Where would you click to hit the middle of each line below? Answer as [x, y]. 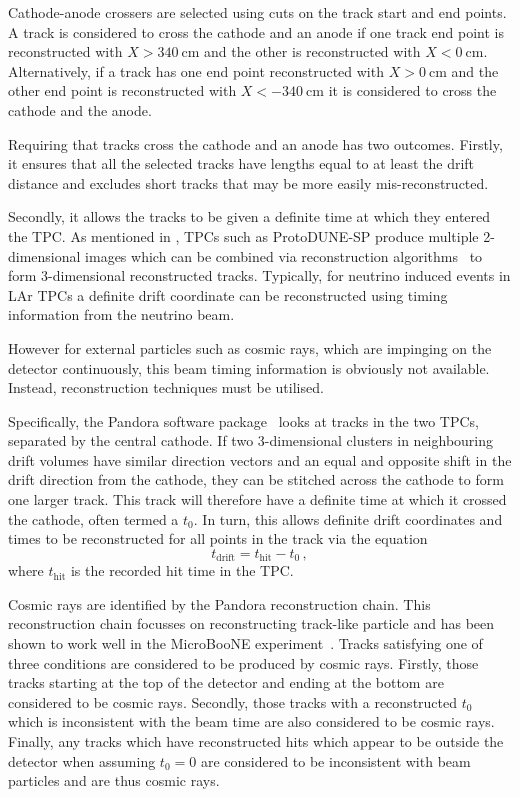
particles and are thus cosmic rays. [114, 780]
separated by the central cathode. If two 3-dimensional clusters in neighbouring [251, 440]
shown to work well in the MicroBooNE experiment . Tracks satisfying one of [245, 643]
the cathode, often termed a [93, 518]
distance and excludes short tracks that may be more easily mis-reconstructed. [248, 182]
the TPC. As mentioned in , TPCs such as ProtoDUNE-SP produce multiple [243, 235]
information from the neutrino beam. [121, 314]
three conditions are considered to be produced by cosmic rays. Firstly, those [243, 662]
